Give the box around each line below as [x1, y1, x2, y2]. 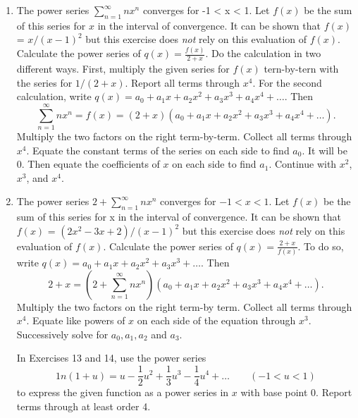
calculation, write [16, 89, 92, 104]
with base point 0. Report [240, 385, 352, 400]
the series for [16, 75, 73, 90]
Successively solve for [16, 326, 109, 341]
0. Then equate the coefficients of [16, 156, 160, 171]
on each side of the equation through [137, 313, 296, 328]
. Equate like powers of [26, 313, 125, 328]
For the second [258, 75, 322, 90]
